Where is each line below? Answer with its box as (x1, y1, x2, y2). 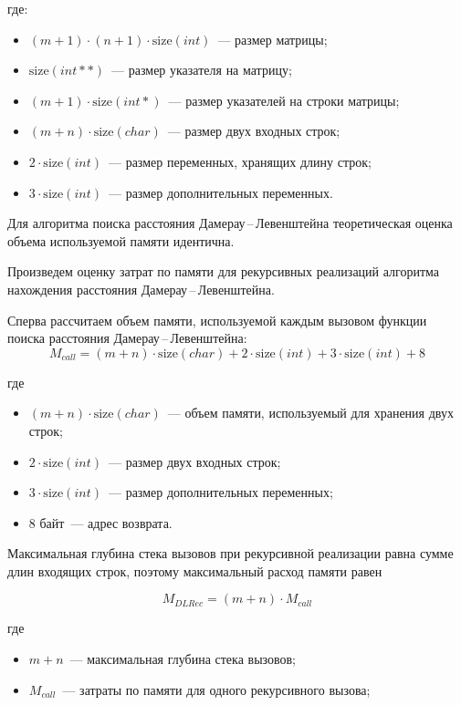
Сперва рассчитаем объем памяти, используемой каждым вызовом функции (7, 310, 427, 329)
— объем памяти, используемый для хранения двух (167, 403, 454, 422)
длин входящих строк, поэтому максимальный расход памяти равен (7, 561, 382, 580)
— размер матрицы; (217, 29, 328, 48)
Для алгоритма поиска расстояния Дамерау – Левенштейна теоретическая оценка (7, 213, 453, 233)
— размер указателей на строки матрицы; (168, 90, 400, 109)
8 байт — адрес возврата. (28, 513, 173, 532)
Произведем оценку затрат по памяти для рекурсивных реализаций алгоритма (7, 262, 440, 281)
